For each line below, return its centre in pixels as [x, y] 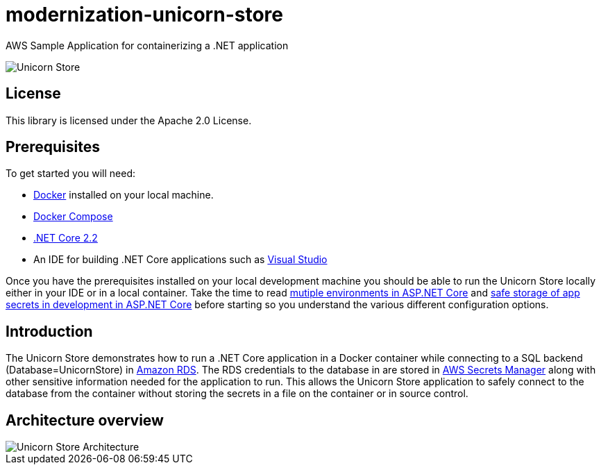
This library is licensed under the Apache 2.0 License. [129, 120]
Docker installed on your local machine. [124, 195]
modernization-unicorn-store [144, 15]
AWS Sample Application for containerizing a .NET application [147, 45]
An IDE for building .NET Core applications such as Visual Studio [180, 260]
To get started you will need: [71, 174]
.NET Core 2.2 [66, 238]
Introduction [49, 331]
